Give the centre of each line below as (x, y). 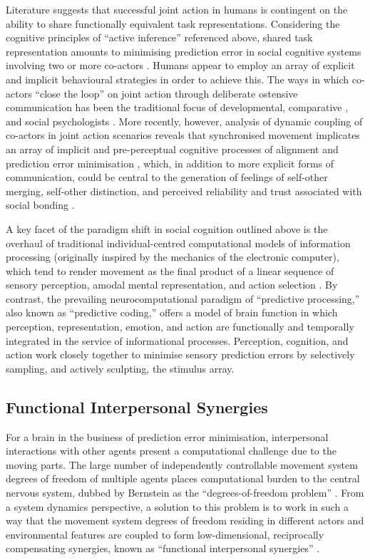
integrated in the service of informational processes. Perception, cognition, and (177, 340)
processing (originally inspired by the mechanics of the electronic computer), (173, 257)
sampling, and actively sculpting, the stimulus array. (120, 368)
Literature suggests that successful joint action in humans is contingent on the (177, 9)
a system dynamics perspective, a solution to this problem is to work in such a (177, 506)
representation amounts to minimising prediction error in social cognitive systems (184, 51)
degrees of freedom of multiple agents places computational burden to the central (183, 478)
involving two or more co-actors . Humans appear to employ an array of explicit (180, 65)
